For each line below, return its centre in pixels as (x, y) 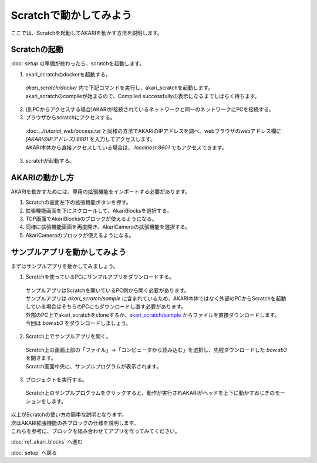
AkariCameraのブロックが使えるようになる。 (80, 235)
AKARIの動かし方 (43, 177)
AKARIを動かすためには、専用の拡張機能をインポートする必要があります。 (101, 192)
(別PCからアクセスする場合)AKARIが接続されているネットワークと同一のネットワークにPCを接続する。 (150, 109)
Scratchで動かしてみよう (71, 15)
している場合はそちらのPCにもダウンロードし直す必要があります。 (106, 307)
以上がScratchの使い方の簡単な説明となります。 (69, 415)
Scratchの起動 (37, 50)
